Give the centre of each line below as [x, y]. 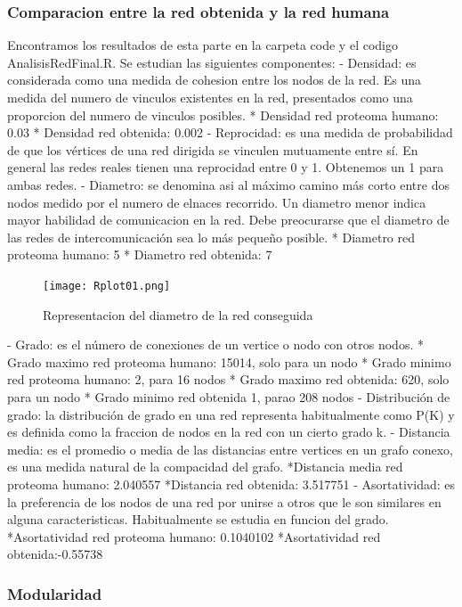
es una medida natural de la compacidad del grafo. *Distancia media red [205, 467]
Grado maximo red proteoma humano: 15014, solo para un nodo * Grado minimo [229, 361]
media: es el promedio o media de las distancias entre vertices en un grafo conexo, [230, 449]
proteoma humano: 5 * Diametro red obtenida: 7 [140, 254]
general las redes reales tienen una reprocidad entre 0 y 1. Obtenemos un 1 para [226, 167]
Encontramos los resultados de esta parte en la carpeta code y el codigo [203, 45]
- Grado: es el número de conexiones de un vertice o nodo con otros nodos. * [215, 345]
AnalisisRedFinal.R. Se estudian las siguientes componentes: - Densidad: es [212, 62]
